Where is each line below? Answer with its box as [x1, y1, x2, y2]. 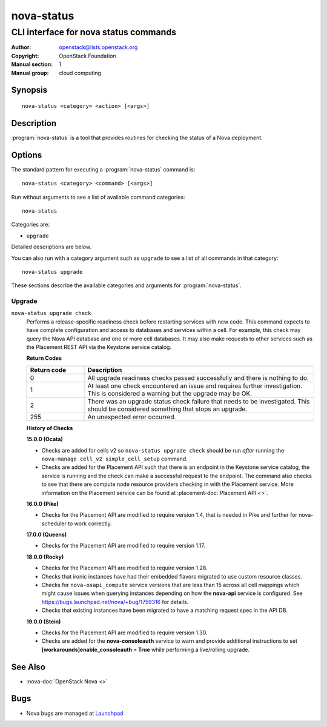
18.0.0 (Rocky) [26, 553, 64, 560]
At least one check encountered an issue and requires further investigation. [87, 382, 303, 390]
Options [11, 150, 42, 160]
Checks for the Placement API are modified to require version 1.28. [41, 564, 208, 572]
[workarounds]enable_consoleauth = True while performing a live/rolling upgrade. [41, 646, 250, 653]
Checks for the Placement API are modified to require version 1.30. [41, 629, 208, 636]
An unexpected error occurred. [87, 413, 176, 421]
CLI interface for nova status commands [11, 27, 177, 38]
